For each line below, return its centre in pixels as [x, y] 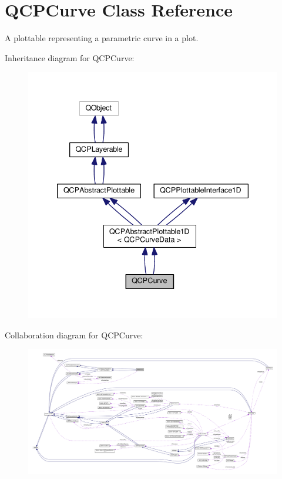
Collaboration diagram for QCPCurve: [74, 335]
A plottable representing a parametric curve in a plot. [102, 38]
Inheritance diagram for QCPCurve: [70, 57]
